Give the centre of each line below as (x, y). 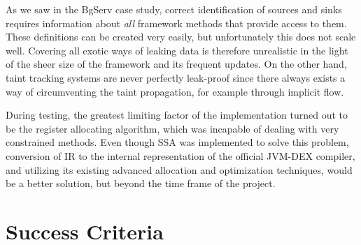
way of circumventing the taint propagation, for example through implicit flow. (175, 91)
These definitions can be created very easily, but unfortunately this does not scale (181, 37)
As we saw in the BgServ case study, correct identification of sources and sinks (174, 9)
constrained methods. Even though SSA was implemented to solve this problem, (177, 142)
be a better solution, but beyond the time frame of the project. (141, 183)
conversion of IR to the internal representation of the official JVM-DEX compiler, (180, 155)
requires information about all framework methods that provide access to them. (176, 23)
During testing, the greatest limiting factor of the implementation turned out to (177, 115)
